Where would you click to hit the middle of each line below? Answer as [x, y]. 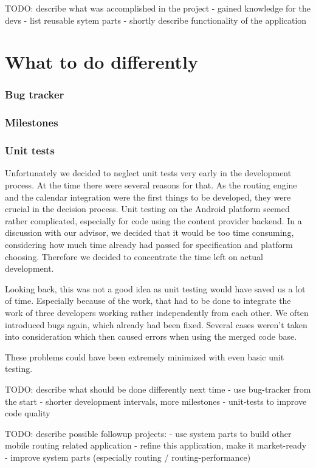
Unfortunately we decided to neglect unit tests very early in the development [148, 173]
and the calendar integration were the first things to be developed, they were [148, 197]
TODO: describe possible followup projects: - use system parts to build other [148, 433]
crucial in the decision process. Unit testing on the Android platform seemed [147, 209]
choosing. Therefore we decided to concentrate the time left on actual [134, 256]
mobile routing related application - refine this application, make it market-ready [156, 445]
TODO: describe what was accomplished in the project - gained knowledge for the [158, 8]
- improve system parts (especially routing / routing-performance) [128, 457]
